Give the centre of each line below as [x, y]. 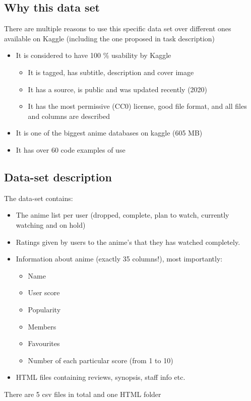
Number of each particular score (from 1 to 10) [101, 360]
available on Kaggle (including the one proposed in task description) [110, 38]
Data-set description [58, 177]
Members [42, 326]
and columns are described [69, 116]
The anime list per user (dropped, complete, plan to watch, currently [122, 215]
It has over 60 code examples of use [71, 149]
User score [44, 292]
